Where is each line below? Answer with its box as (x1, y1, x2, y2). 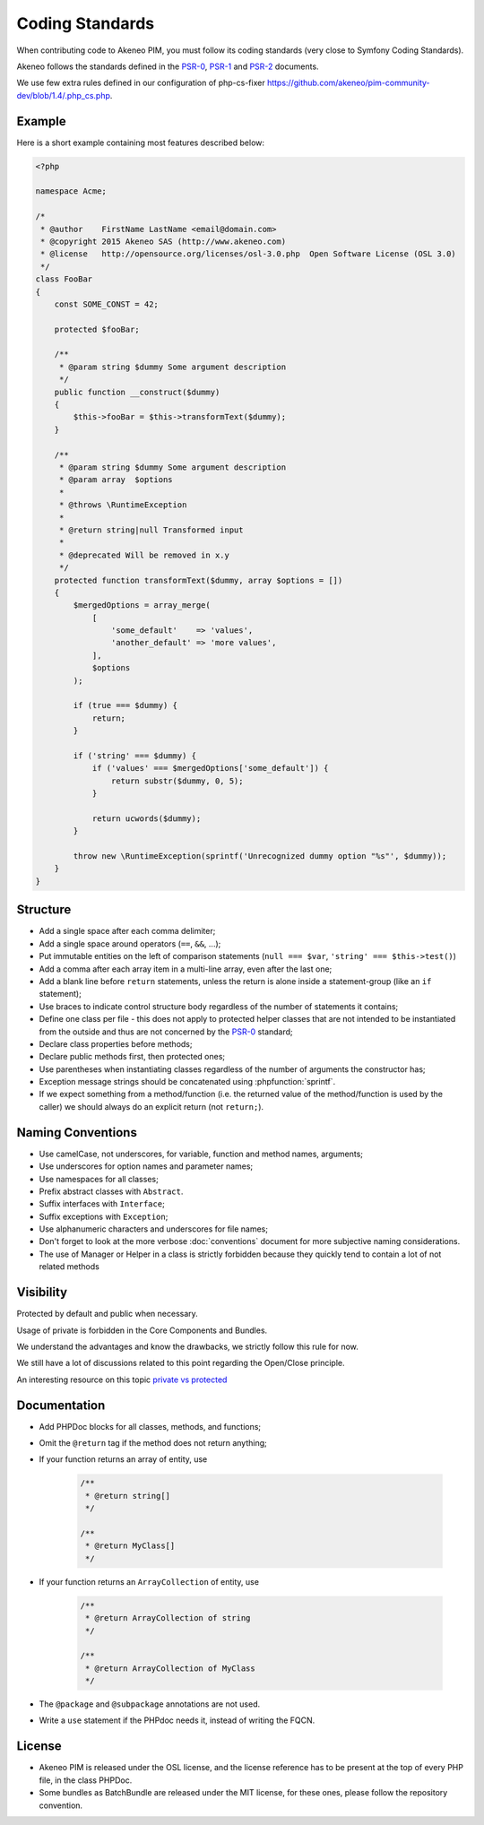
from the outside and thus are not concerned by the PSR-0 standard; (39, 1026, 293, 1037)
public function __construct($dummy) (54, 386, 220, 397)
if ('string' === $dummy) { (73, 750, 197, 761)
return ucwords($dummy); (91, 813, 202, 824)
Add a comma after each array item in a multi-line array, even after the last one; (39, 964, 333, 974)
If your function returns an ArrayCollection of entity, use (39, 1576, 260, 1587)
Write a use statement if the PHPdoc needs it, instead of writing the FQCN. (39, 1715, 315, 1726)
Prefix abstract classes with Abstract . (39, 1186, 184, 1197)
